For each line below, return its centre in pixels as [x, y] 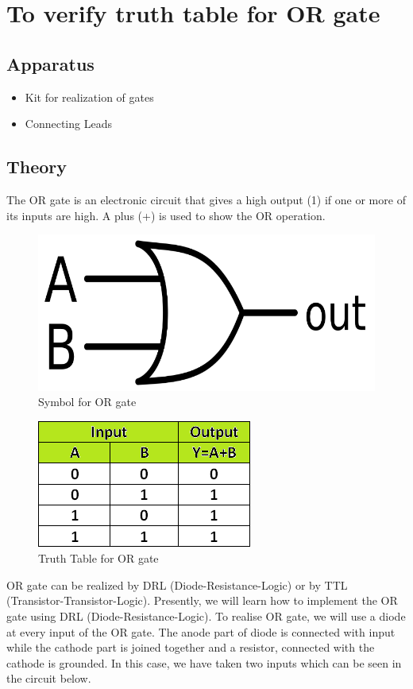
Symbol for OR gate [87, 402]
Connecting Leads [68, 124]
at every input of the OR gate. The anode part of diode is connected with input [201, 631]
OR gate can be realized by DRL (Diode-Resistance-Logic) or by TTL [177, 584]
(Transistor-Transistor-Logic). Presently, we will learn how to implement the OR [202, 600]
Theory [37, 166]
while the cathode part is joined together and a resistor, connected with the [191, 647]
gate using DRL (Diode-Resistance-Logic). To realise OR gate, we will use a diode [206, 616]
